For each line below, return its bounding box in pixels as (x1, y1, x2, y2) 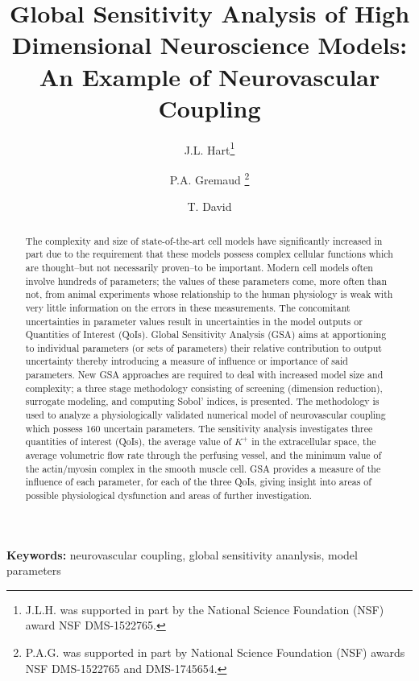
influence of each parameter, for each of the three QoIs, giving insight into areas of (25, 475, 371, 489)
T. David (187, 198, 232, 215)
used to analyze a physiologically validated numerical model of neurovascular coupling (25, 408, 386, 422)
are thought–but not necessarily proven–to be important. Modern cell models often (25, 260, 373, 274)
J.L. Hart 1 (184, 138, 235, 158)
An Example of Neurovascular (39, 60, 380, 93)
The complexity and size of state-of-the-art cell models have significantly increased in (25, 233, 383, 247)
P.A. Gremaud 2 (169, 168, 250, 188)
